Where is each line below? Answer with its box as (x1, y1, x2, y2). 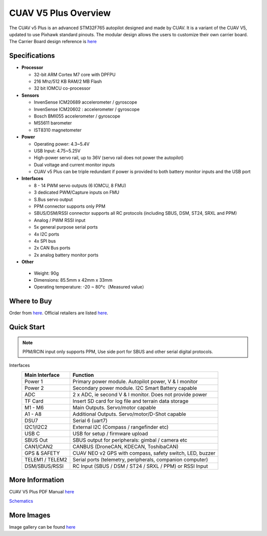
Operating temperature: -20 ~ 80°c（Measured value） (34, 284, 147, 290)
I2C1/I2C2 (24, 423, 48, 430)
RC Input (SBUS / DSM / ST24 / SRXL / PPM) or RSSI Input (72, 463, 208, 470)
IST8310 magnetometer (34, 127, 82, 133)
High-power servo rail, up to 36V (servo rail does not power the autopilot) (34, 155, 184, 161)
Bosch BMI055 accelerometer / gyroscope (34, 113, 121, 119)
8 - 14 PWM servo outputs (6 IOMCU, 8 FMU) (34, 182, 126, 188)
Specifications (9, 52, 55, 60)
